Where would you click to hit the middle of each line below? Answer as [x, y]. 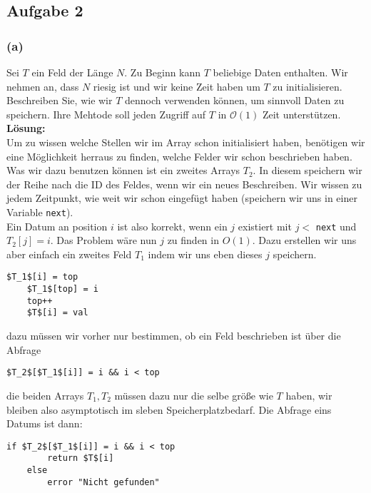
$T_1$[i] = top [42, 277]
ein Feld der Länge [72, 72]
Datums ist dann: [45, 423]
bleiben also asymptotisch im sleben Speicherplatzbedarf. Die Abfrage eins [169, 409]
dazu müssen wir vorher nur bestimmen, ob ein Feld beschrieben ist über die [174, 336]
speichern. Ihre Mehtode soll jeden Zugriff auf [106, 114]
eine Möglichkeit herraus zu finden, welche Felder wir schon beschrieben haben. [179, 156]
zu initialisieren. [308, 86]
